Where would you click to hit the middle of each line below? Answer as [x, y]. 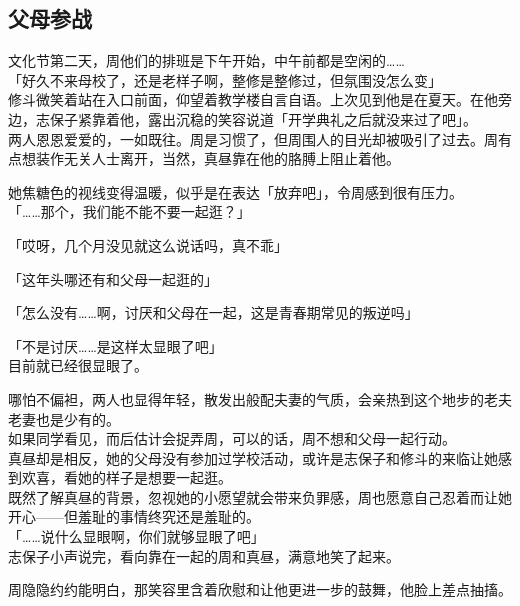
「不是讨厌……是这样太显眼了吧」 [115, 345]
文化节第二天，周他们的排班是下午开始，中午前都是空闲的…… [206, 60]
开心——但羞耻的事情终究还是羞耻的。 [134, 516]
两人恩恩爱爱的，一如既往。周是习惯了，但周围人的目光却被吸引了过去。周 [253, 138]
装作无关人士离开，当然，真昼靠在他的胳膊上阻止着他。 [217, 158]
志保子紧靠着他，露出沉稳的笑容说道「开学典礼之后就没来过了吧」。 [256, 118]
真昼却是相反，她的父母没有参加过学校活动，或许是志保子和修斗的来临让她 [253, 457]
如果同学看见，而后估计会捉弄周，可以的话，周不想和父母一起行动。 [232, 438]
